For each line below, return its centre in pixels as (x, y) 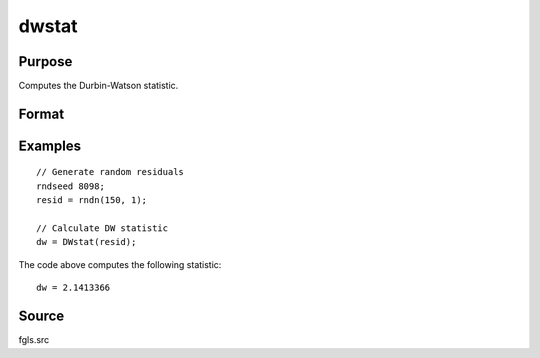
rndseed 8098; (70, 186)
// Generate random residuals (110, 172)
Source (41, 316)
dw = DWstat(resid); (86, 242)
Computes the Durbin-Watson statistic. (98, 86)
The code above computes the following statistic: (120, 264)
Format (41, 113)
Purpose (45, 61)
